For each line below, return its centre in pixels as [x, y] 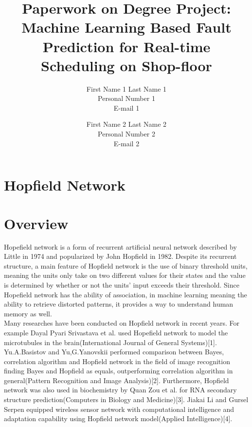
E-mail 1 [126, 107]
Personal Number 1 [126, 98]
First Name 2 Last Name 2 [126, 124]
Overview [36, 223]
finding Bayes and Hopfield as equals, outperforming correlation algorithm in [118, 371]
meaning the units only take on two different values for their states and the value [125, 275]
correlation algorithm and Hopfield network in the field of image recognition [117, 361]
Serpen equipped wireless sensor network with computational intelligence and [119, 409]
